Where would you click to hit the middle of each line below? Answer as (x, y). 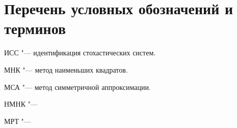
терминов (35, 28)
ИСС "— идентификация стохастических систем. (80, 53)
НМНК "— (21, 104)
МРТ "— (18, 121)
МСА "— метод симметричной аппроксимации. (77, 87)
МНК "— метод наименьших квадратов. (66, 69)
